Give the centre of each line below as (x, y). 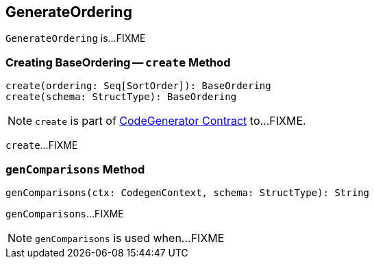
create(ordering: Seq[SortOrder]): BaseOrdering (138, 86)
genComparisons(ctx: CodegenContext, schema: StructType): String (188, 192)
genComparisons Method (75, 169)
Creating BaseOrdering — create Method (118, 62)
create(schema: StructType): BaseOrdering (121, 97)
